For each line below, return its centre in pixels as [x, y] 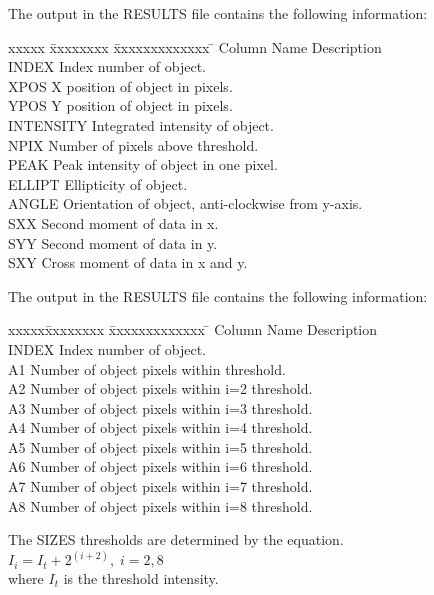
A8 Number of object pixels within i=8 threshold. [160, 505]
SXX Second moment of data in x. [113, 222]
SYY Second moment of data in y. [113, 242]
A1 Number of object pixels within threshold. [147, 368]
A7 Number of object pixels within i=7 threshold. [160, 486]
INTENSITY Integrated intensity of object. [141, 124]
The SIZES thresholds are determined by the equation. [176, 539]
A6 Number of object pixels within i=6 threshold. [160, 466]
